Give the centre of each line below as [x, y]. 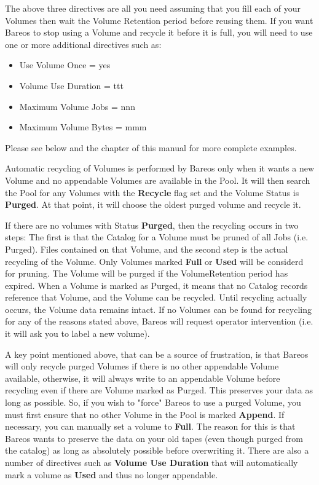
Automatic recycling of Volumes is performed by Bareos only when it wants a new [160, 168]
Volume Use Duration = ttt [71, 85]
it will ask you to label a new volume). [77, 333]
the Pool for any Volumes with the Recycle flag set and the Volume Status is [152, 192]
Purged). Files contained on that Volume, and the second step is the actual [147, 249]
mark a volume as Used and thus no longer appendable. [112, 474]
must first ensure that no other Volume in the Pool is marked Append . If [145, 414]
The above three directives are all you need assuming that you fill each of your [153, 8]
